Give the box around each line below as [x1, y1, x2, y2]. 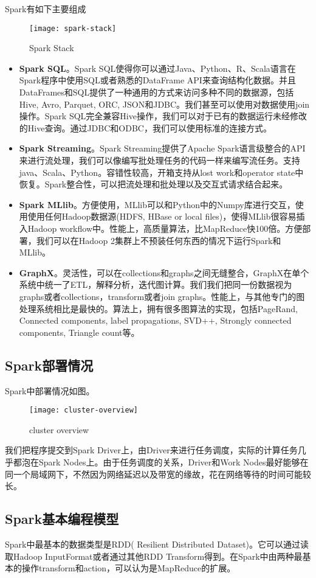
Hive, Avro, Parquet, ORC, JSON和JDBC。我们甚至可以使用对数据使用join [19, 97, 310, 110]
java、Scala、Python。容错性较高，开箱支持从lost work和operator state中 [19, 165, 304, 178]
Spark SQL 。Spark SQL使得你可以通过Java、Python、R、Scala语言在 [19, 61, 296, 74]
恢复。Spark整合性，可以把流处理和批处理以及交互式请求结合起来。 [19, 178, 288, 190]
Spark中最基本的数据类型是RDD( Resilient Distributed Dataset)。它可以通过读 [5, 537, 309, 550]
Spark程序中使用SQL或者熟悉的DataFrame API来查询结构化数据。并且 [19, 74, 296, 86]
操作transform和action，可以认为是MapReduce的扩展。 [21, 562, 236, 574]
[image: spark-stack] [29, 24, 117, 33]
